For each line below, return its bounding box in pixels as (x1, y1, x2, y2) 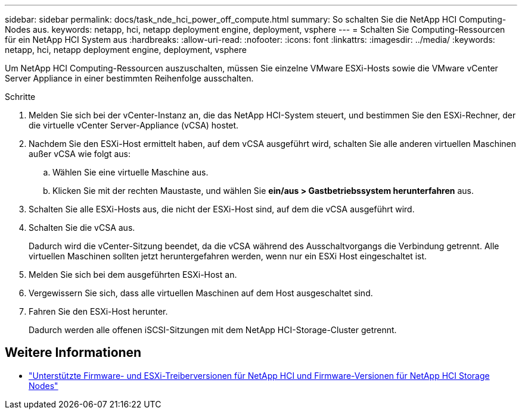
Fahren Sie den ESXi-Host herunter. (29, 306, 168, 316)
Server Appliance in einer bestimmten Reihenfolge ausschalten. (5, 73, 254, 83)
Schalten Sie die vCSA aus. (29, 222, 135, 233)
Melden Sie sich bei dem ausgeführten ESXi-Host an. (29, 269, 237, 280)
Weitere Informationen (5, 345, 142, 360)
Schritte (5, 92, 36, 102)
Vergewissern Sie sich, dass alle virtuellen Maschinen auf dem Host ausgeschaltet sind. (29, 288, 373, 298)
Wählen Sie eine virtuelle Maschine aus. (52, 167, 209, 177)
